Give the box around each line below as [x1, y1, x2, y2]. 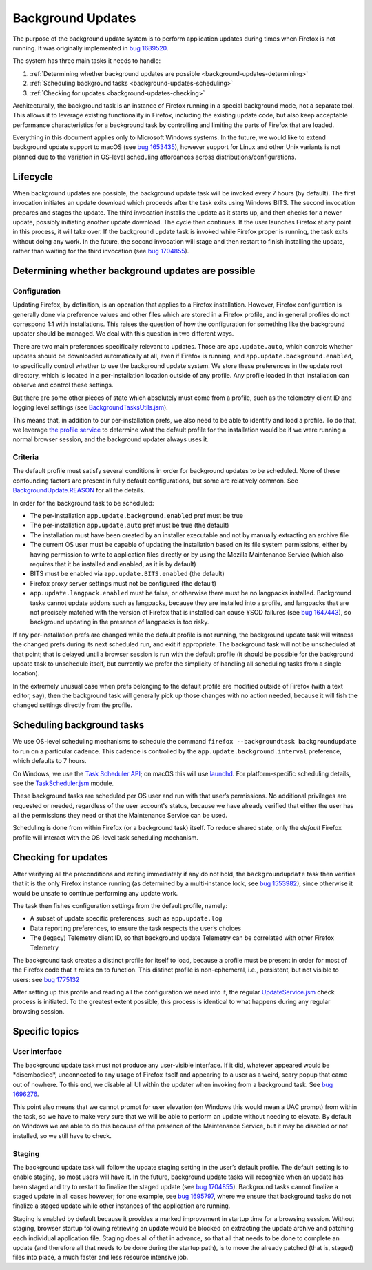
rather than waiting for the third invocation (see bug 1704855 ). [12, 247, 189, 256]
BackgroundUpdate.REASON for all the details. [12, 486, 145, 494]
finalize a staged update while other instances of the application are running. [12, 1202, 231, 1210]
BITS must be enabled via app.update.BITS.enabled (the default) [30, 570, 225, 578]
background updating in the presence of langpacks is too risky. [30, 618, 209, 626]
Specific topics [12, 1026, 79, 1037]
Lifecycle [12, 171, 53, 182]
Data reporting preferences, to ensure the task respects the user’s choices [30, 924, 241, 932]
